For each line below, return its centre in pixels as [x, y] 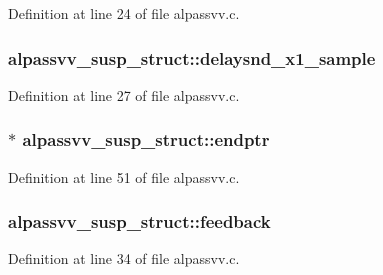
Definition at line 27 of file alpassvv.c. [124, 94]
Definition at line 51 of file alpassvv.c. [124, 176]
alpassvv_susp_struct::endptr [146, 139]
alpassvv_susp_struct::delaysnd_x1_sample [192, 57]
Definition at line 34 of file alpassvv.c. [124, 258]
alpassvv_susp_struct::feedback [139, 221]
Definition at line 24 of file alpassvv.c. [124, 13]
